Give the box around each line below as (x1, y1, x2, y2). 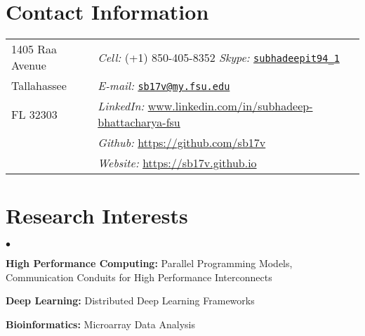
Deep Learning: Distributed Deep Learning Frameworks (6, 293, 255, 308)
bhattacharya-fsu (98, 114, 180, 131)
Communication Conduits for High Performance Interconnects (6, 269, 272, 284)
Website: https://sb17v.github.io (98, 155, 257, 172)
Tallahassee (11, 77, 67, 94)
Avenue (11, 57, 46, 74)
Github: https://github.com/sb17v (98, 134, 266, 151)
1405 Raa (11, 41, 58, 58)
